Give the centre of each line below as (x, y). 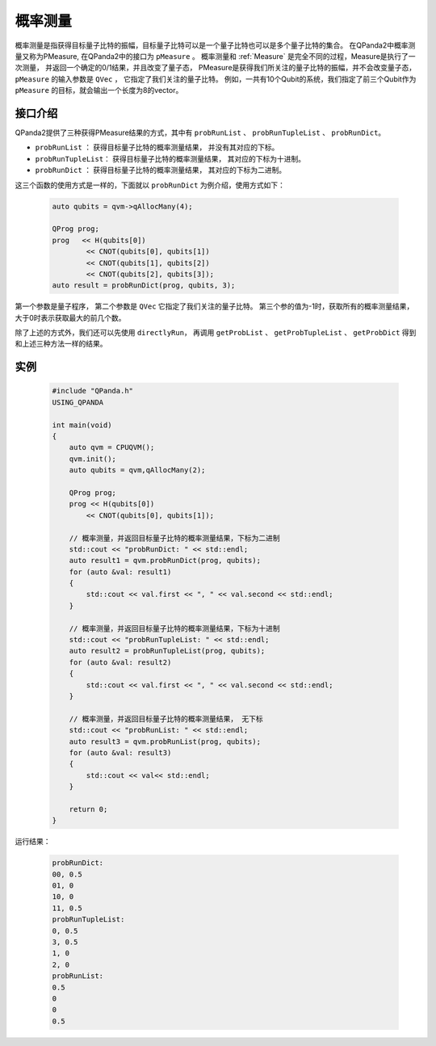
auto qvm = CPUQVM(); (112, 447)
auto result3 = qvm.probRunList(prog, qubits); (165, 741)
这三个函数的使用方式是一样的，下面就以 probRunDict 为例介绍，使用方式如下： (150, 185)
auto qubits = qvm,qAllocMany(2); (137, 470)
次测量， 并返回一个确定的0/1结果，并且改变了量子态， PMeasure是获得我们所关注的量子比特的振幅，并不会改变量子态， (216, 68)
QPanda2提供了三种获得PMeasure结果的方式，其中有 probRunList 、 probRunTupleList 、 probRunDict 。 (200, 132)
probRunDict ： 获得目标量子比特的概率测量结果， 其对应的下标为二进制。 (161, 170)
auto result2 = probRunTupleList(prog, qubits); (167, 651)
